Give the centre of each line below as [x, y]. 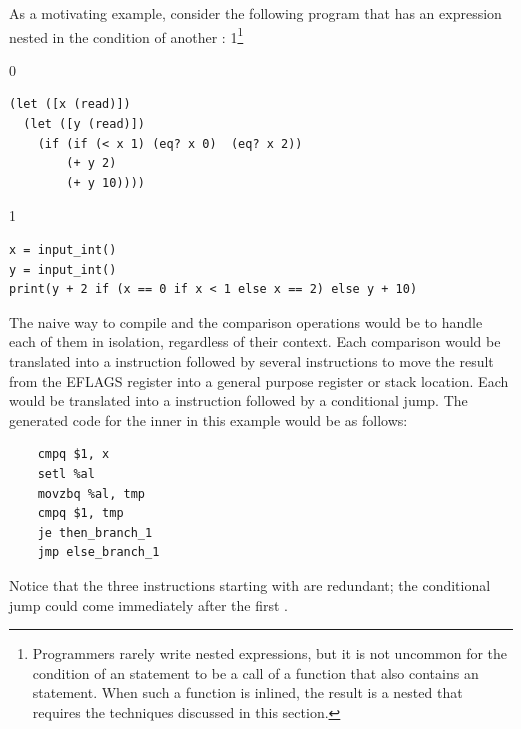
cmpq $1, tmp [80, 513]
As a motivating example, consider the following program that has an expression [255, 13]
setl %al [66, 473]
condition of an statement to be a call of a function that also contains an [255, 672]
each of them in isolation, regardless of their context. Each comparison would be [255, 341]
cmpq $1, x [73, 454]
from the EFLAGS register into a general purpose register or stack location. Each [259, 380]
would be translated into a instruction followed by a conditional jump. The [238, 400]
